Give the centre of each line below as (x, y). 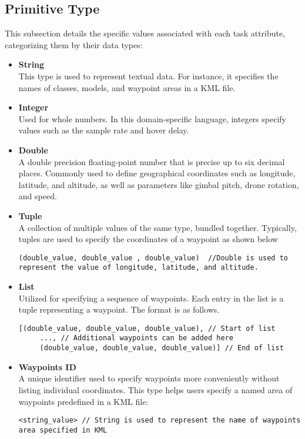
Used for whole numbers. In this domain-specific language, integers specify (152, 118)
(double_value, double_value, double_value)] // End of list (162, 348)
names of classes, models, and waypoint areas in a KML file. (127, 87)
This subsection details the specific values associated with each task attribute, (145, 33)
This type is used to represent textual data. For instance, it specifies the (148, 76)
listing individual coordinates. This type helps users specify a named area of (155, 389)
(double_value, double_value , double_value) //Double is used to (153, 258)
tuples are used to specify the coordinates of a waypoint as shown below (148, 239)
